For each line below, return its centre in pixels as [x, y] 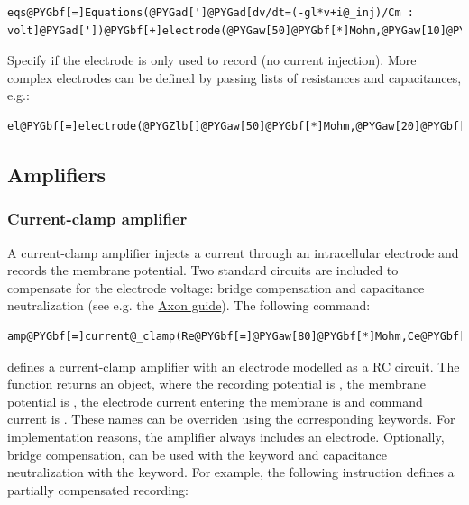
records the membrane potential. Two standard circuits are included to [203, 270]
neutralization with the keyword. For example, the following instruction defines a [231, 472]
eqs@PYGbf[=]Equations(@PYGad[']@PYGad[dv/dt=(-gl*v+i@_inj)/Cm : [211, 13]
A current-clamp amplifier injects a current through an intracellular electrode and [233, 252]
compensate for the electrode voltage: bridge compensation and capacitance [216, 287]
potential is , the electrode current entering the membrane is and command [215, 401]
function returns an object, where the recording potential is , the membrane [216, 384]
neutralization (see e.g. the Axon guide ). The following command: [189, 305]
